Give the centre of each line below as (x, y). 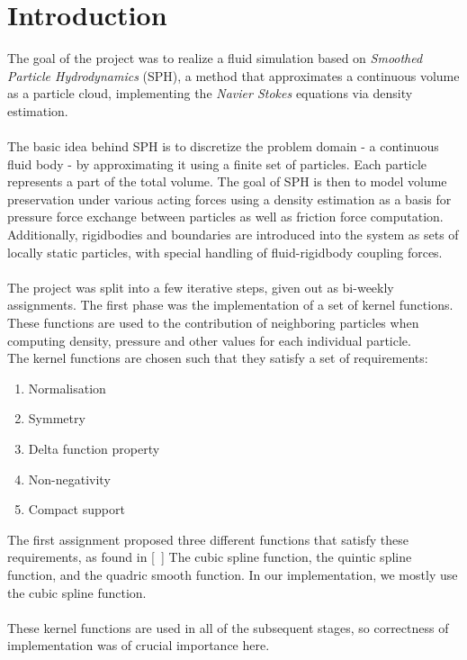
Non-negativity (69, 479)
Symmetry (57, 418)
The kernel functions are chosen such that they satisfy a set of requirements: (218, 358)
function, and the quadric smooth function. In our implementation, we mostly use (233, 574)
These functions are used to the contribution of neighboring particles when (213, 323)
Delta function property (94, 448)
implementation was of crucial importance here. (139, 645)
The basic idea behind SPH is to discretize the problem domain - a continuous (223, 146)
